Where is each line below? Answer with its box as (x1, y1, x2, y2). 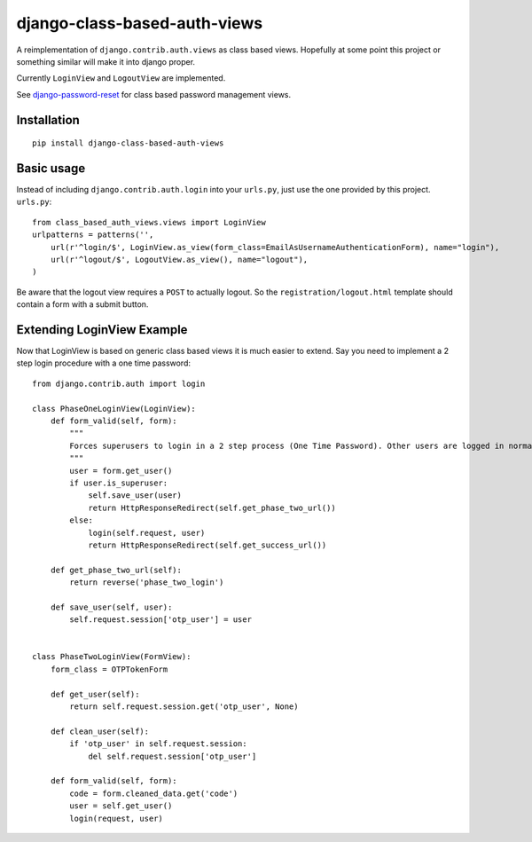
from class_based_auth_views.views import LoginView (32, 217, 266, 227)
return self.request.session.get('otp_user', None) (69, 702, 299, 712)
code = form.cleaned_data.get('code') (69, 788, 239, 799)
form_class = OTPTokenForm (50, 664, 168, 674)
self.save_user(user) (88, 491, 182, 500)
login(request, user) (69, 813, 164, 823)
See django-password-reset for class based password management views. (16, 89, 292, 99)
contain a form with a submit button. (16, 299, 149, 310)
